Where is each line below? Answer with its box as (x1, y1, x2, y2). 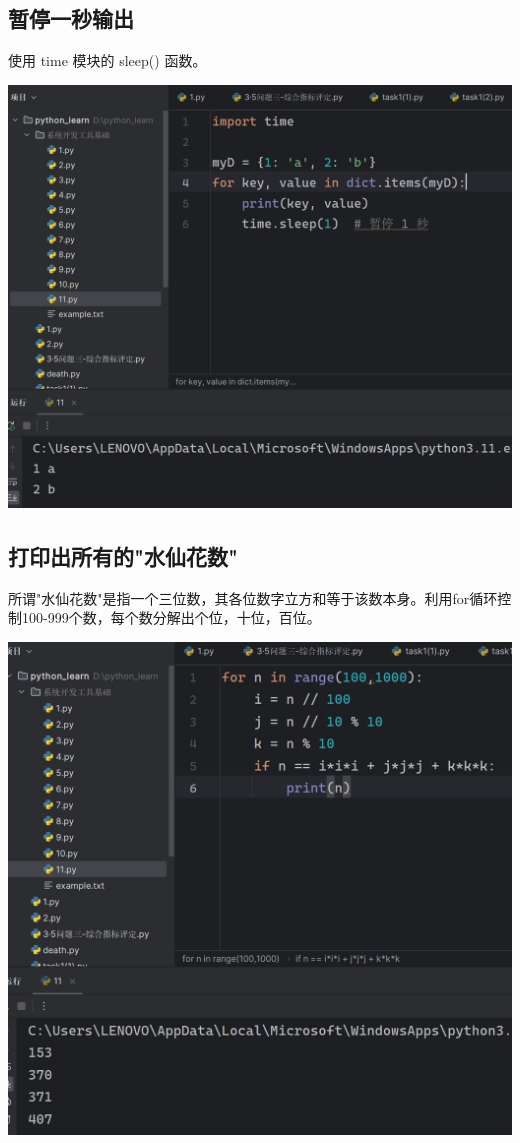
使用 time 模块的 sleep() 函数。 (8, 50, 207, 71)
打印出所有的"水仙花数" (8, 541, 239, 572)
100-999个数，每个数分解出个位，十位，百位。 (21, 607, 321, 628)
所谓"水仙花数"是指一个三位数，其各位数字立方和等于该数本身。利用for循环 (8, 587, 498, 608)
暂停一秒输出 (8, 3, 134, 34)
